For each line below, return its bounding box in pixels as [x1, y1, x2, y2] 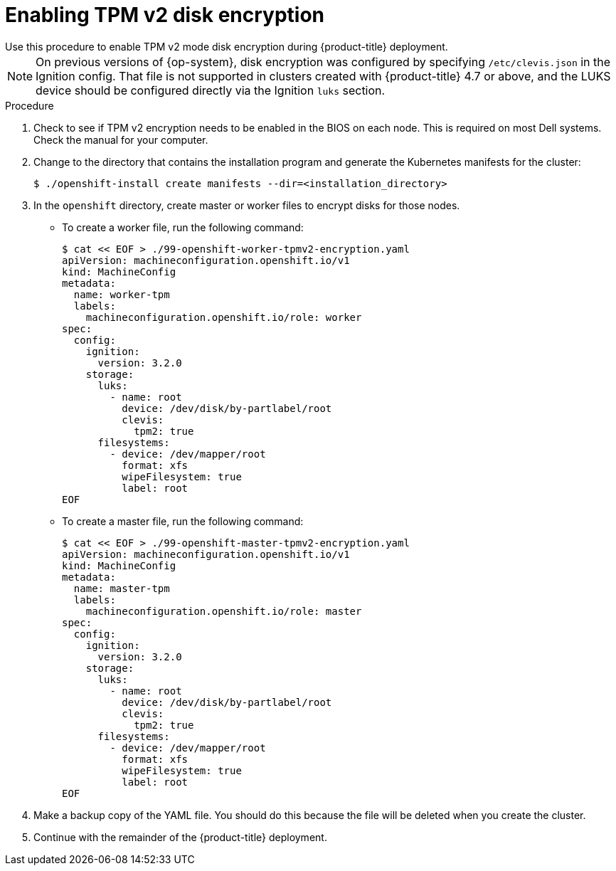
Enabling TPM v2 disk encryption [5, 3, 325, 27]
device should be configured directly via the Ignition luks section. [36, 83, 386, 97]
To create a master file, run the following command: [62, 514, 304, 527]
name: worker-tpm [73, 288, 170, 300]
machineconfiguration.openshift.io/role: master [85, 605, 362, 617]
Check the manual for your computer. [33, 133, 208, 146]
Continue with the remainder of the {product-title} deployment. [33, 830, 327, 843]
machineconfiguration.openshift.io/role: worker [85, 311, 362, 323]
